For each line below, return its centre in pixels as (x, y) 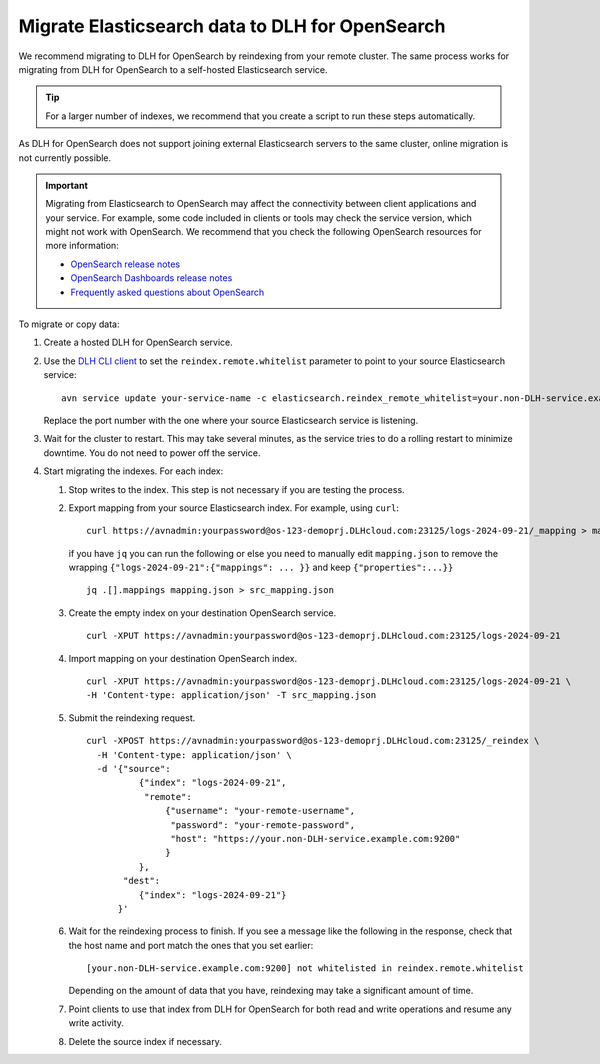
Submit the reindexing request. (132, 717)
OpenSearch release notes (125, 264)
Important (67, 185)
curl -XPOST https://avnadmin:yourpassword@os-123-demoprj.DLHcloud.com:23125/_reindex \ (313, 741)
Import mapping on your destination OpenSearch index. (183, 658)
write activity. (96, 1023)
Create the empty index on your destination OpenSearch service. (202, 612)
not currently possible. (65, 157)
